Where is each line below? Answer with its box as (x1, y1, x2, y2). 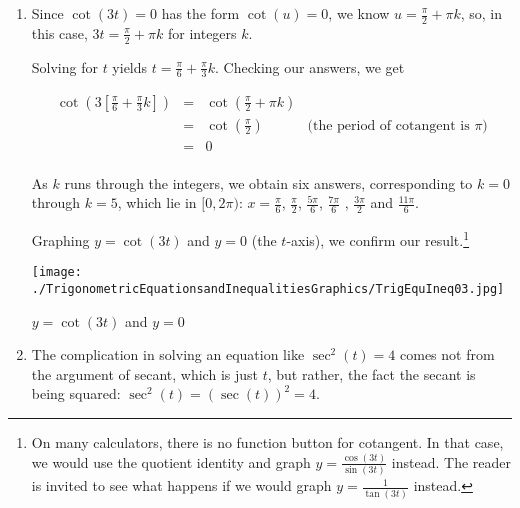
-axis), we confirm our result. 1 (286, 227, 470, 250)
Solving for (31, 56, 98, 77)
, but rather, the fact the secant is (267, 363, 476, 384)
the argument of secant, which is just (31, 363, 258, 384)
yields (112, 56, 148, 77)
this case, (31, 22, 88, 43)
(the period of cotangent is (307, 118, 470, 133)
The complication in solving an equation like (31, 344, 305, 365)
